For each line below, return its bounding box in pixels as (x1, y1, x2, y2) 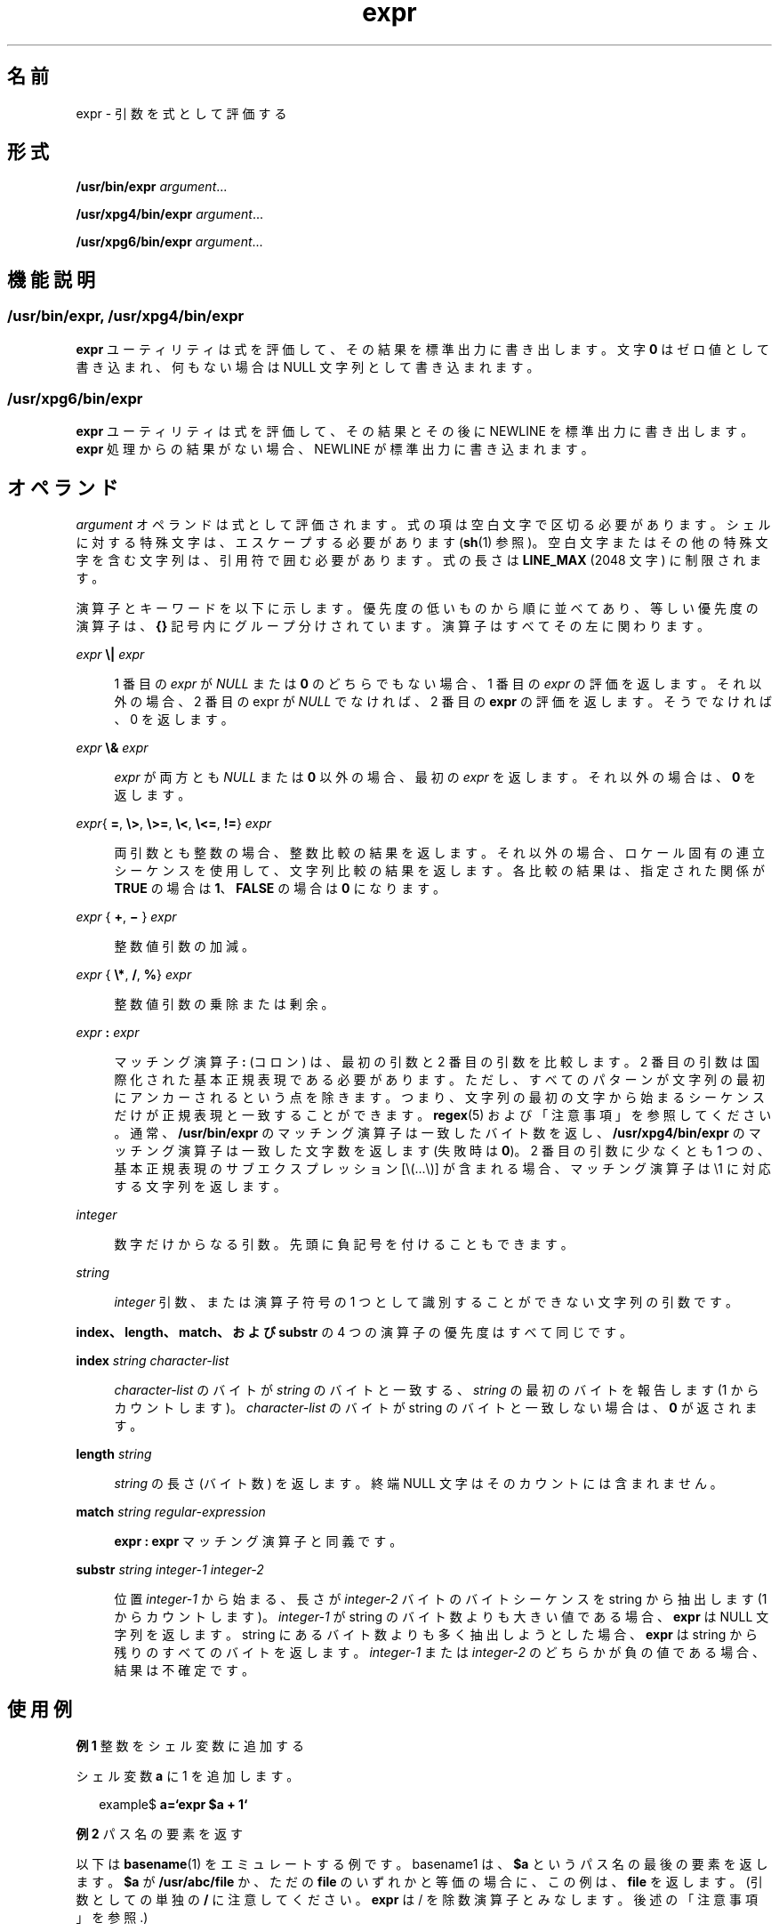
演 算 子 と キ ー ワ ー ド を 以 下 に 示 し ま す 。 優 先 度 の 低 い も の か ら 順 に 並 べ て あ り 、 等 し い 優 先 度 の (76, 600, 759, 616)
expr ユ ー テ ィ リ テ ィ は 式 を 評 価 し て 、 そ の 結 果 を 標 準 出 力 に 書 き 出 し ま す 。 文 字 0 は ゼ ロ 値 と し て (76, 341, 769, 357)
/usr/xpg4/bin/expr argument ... (76, 206, 264, 222)
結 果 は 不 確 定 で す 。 (114, 1662, 254, 1678)
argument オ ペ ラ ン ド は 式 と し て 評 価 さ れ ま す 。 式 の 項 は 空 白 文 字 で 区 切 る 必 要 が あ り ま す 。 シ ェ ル (76, 517, 771, 533)
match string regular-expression (76, 1504, 266, 1520)
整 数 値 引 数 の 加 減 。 (114, 938, 254, 954)
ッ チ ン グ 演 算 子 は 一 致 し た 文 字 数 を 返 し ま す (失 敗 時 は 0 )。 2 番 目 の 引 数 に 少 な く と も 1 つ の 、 (114, 1143, 770, 1159)
